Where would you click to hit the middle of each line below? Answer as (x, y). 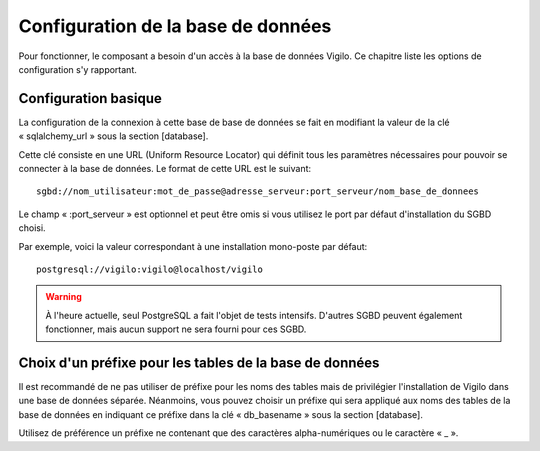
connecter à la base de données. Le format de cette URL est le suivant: (165, 169)
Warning (63, 297)
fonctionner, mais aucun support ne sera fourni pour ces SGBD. (176, 329)
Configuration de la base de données (175, 26)
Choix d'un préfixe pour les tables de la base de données (199, 362)
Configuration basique (90, 98)
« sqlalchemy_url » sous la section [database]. (113, 136)
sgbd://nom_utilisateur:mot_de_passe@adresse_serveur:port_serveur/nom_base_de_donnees (258, 191)
